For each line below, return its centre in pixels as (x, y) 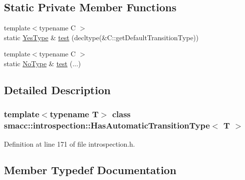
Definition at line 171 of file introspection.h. (69, 143)
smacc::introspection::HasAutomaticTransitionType (107, 125)
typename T (74, 114)
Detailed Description (57, 90)
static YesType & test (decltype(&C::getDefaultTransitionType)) (101, 37)
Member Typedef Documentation (90, 170)
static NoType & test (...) (43, 63)
